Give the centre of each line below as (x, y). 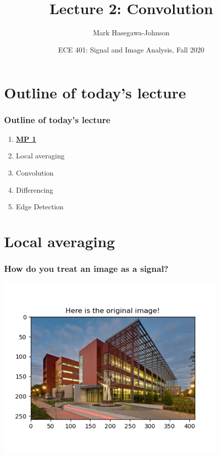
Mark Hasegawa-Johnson (131, 33)
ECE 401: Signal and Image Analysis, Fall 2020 (131, 49)
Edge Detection (40, 207)
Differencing (35, 189)
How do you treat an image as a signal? (86, 268)
